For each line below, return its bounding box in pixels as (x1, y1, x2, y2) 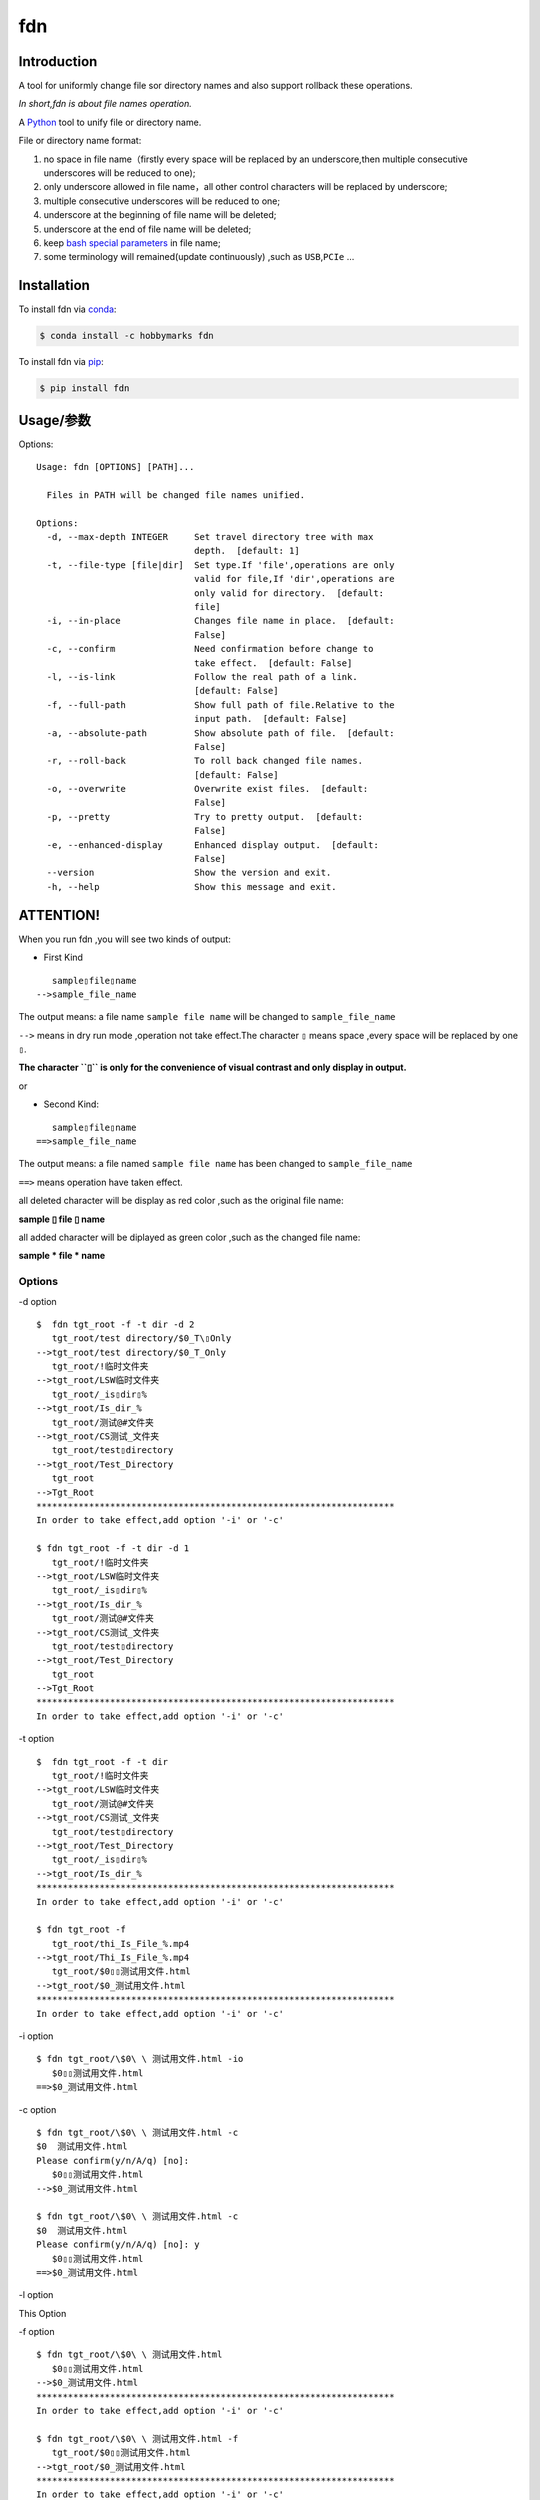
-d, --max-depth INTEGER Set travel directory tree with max (46, 531, 374, 543)
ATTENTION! (18, 906, 100, 924)
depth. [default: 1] (193, 545, 300, 557)
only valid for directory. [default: (193, 587, 385, 599)
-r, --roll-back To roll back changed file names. (46, 755, 364, 767)
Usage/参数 (18, 411, 92, 429)
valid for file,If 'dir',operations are (193, 573, 395, 585)
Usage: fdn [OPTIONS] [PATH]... (36, 461, 195, 473)
